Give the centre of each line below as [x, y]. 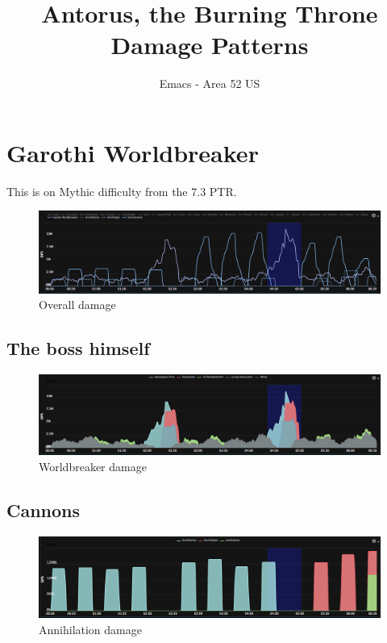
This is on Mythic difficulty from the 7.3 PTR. [122, 191]
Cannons [44, 509]
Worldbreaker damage [93, 466]
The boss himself [78, 348]
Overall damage [77, 305]
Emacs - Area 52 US [210, 84]
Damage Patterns [210, 45]
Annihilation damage [90, 629]
